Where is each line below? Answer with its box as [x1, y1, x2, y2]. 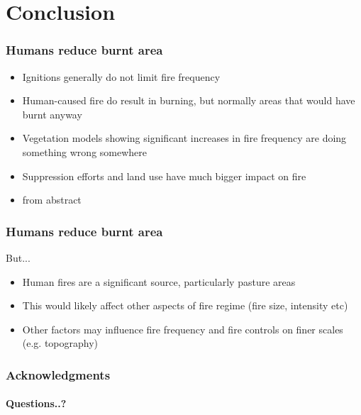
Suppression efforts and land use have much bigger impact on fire [22, 168, 306, 183]
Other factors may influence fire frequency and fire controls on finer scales [22, 321, 343, 336]
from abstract [22, 192, 82, 207]
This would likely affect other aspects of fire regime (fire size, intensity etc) [22, 298, 348, 313]
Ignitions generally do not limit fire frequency [22, 69, 221, 84]
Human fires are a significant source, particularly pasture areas [22, 274, 296, 289]
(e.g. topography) [22, 336, 99, 350]
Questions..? [6, 396, 67, 411]
